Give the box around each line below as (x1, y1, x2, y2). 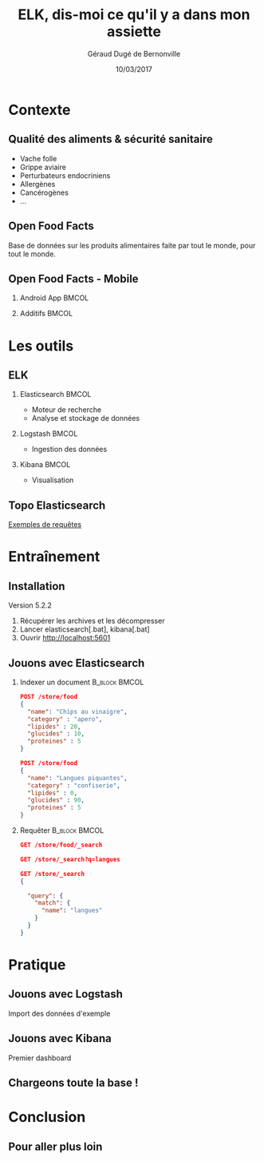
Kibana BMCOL (19, 460, 71, 470)
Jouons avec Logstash (8, 988, 124, 1001)
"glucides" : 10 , (27, 730, 85, 738)
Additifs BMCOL (19, 309, 73, 319)
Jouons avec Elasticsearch (8, 656, 145, 670)
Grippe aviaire (19, 162, 66, 172)
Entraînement (8, 548, 100, 566)
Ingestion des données (31, 445, 108, 454)
